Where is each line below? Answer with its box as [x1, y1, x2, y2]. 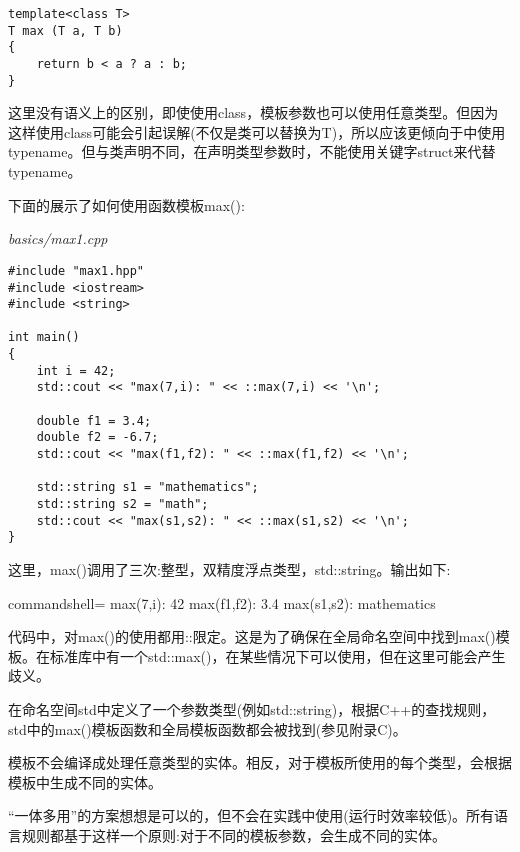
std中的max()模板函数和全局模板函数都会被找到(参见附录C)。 [8, 718, 407, 739]
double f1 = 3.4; [36, 413, 152, 428]
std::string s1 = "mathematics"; [36, 480, 259, 495]
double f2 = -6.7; [36, 430, 159, 445]
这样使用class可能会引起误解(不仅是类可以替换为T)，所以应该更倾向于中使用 [8, 121, 506, 142]
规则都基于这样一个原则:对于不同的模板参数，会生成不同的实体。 [21, 824, 446, 845]
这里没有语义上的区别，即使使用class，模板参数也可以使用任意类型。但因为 [8, 102, 499, 123]
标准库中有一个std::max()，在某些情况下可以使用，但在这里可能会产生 [49, 645, 506, 666]
